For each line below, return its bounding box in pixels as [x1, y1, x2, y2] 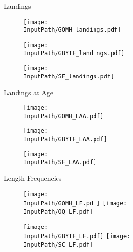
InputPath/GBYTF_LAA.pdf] [23, 136, 107, 143]
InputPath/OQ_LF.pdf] [23, 208, 94, 215]
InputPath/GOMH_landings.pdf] [23, 26, 121, 34]
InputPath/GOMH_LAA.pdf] [23, 112, 104, 120]
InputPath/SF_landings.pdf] [23, 73, 114, 80]
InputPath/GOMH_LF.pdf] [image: [23, 200, 127, 207]
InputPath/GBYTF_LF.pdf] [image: [23, 233, 131, 240]
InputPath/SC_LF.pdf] [23, 241, 94, 248]
